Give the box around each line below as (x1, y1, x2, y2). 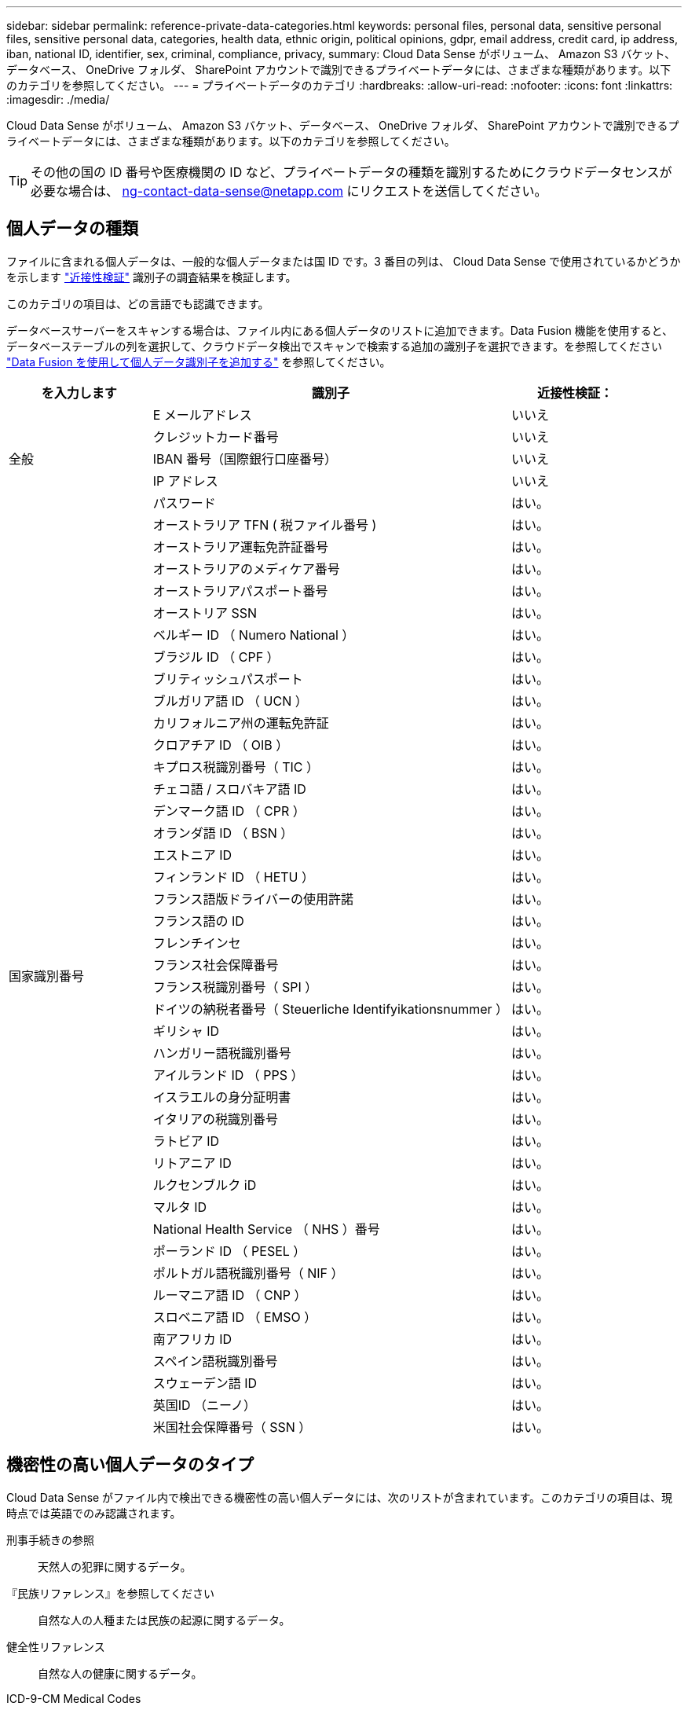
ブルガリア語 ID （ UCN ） (152, 692, 308, 709)
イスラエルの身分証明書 (152, 1088, 291, 1105)
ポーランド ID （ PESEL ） (152, 1242, 306, 1259)
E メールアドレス (152, 406, 252, 423)
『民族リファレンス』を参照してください (6, 1586, 214, 1600)
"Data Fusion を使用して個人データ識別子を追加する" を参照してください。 (6, 354, 391, 369)
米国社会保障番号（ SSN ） (152, 1418, 312, 1435)
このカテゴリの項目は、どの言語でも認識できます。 (6, 296, 269, 310)
